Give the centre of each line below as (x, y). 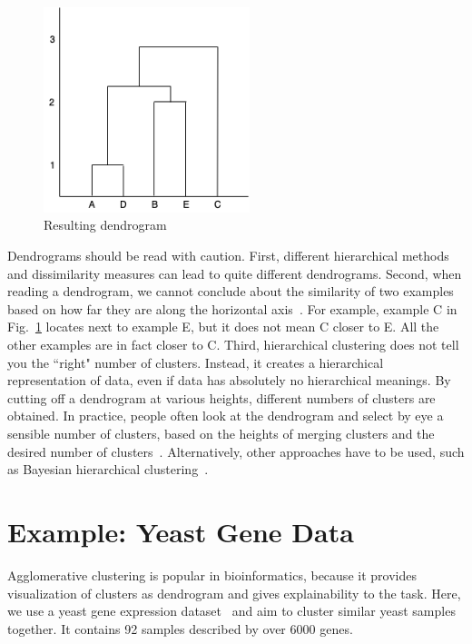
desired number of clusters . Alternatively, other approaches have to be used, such (236, 451)
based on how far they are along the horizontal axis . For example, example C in (232, 308)
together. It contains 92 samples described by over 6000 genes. (180, 628)
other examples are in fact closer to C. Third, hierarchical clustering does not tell (233, 345)
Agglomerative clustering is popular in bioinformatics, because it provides (212, 575)
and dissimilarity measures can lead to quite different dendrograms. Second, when (235, 273)
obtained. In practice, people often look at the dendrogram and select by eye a (226, 416)
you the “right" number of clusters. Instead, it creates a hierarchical (196, 362)
